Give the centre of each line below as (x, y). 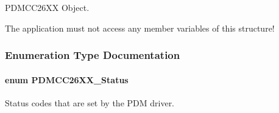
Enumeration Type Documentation (93, 55)
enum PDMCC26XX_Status (67, 79)
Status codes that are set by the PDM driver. (90, 102)
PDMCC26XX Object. (47, 7)
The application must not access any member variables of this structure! (140, 28)
